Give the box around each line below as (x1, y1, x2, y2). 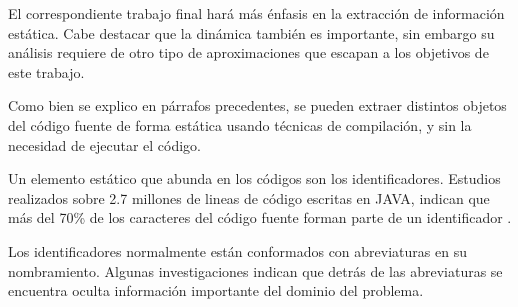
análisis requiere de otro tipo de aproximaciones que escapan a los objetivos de (8, 42, 489, 63)
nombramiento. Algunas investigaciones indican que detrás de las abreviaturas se (8, 260, 503, 281)
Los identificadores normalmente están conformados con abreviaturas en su (8, 240, 467, 261)
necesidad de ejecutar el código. (8, 134, 201, 155)
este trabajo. (8, 61, 85, 82)
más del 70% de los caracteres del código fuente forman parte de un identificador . (8, 207, 512, 228)
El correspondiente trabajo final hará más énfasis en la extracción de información (8, 3, 505, 23)
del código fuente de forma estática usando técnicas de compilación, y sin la (8, 114, 472, 135)
